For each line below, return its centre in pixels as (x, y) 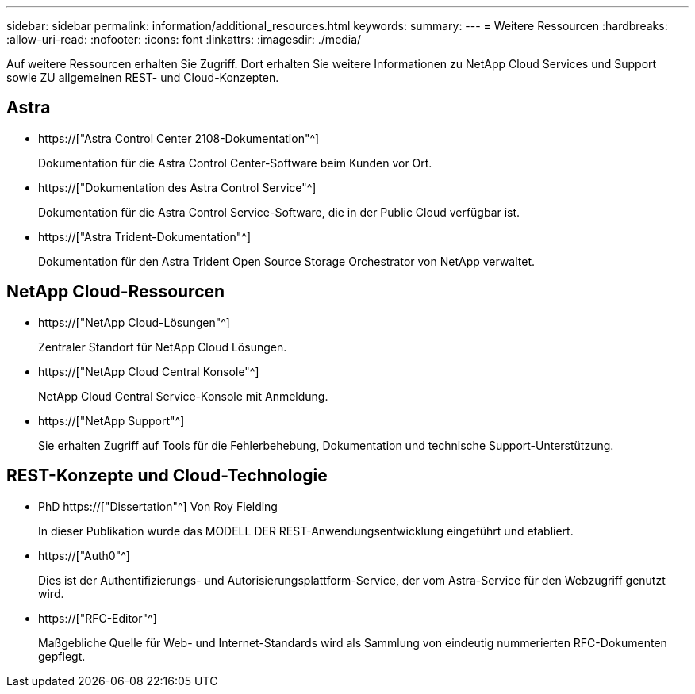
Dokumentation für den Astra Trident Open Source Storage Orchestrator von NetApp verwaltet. (287, 261)
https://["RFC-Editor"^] (98, 618)
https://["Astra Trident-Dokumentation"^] (145, 236)
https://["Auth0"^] (84, 555)
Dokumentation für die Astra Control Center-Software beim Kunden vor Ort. (235, 163)
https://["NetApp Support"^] (111, 420)
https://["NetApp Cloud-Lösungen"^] (134, 322)
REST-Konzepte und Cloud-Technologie (167, 476)
